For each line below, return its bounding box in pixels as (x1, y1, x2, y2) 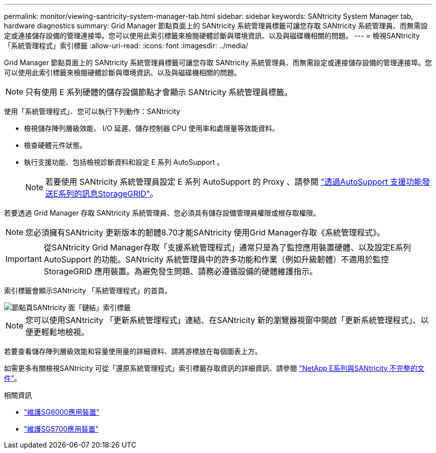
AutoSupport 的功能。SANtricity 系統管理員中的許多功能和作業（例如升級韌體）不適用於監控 (43, 254, 389, 264)
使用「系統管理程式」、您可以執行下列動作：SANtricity (4, 107, 180, 115)
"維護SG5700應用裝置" (24, 425, 99, 433)
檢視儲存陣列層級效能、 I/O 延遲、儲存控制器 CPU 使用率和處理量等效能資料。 (24, 124, 279, 132)
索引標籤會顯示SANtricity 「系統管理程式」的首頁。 (4, 286, 172, 295)
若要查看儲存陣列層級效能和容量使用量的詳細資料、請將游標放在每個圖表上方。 (4, 347, 262, 355)
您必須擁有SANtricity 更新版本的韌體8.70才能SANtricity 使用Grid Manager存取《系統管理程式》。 (25, 227, 385, 237)
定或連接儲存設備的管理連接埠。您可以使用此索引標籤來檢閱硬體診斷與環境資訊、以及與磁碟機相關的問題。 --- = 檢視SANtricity (4, 31, 420, 40)
